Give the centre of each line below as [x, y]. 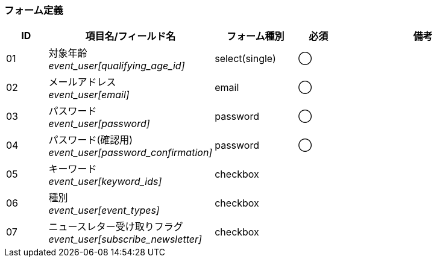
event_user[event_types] [104, 211]
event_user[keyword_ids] [105, 182]
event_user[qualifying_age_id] [117, 66]
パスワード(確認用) [91, 140]
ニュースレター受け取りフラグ [116, 227]
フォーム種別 [255, 36]
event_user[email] [89, 95]
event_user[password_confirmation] [130, 153]
